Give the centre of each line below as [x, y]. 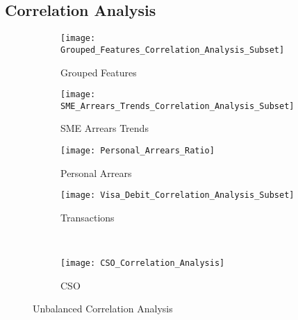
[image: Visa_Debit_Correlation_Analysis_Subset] [177, 195]
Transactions [88, 217]
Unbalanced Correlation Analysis [103, 309]
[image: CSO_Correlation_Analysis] [143, 263]
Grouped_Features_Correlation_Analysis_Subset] [173, 50]
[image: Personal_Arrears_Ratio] [138, 151]
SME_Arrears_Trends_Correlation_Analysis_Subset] [177, 106]
